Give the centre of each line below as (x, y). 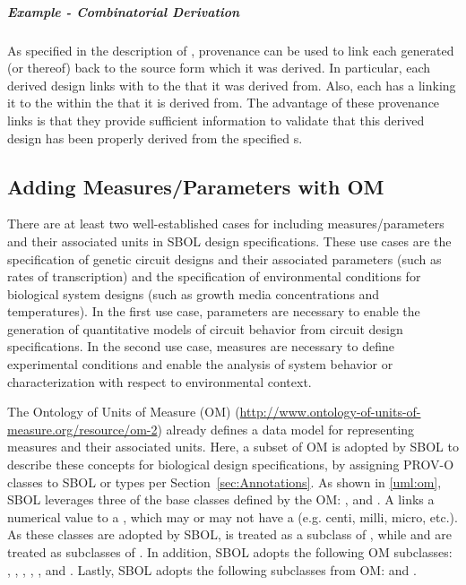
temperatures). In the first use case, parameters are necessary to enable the (214, 311)
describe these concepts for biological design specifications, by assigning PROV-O (231, 465)
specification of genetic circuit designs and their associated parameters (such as (224, 258)
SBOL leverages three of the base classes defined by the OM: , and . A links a (221, 499)
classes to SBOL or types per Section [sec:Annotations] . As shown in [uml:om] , (224, 482)
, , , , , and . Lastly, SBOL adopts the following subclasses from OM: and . (212, 569)
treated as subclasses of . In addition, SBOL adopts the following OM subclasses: (230, 552)
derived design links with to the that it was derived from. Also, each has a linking (232, 85)
